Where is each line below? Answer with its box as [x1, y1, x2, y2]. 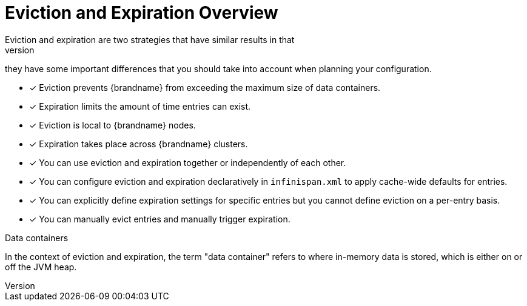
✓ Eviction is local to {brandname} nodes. [29, 119, 196, 130]
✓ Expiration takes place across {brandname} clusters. [29, 138, 248, 149]
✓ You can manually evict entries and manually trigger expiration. [29, 213, 290, 224]
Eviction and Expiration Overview [5, 2, 278, 23]
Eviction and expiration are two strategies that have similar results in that [5, 34, 295, 45]
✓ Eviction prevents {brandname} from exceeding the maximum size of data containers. [29, 82, 381, 93]
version [5, 44, 35, 55]
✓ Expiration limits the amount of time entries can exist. [29, 101, 251, 111]
